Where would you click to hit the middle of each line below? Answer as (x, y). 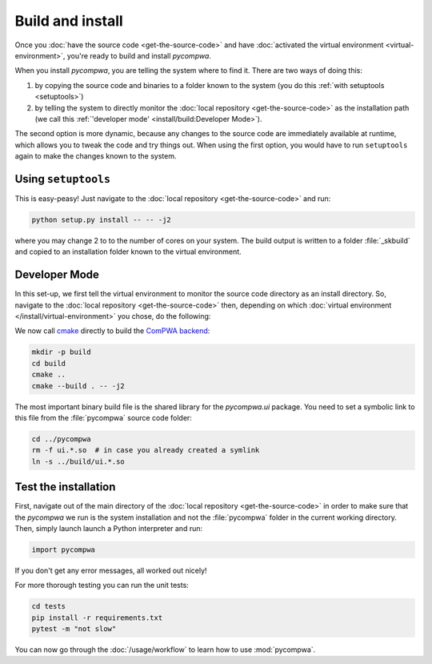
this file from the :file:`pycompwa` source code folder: (103, 417)
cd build (49, 363)
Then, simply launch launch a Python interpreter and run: (109, 528)
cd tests (49, 606)
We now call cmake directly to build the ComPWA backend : (112, 331)
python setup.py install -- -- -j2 (101, 219)
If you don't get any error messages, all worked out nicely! (111, 570)
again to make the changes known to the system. (96, 156)
